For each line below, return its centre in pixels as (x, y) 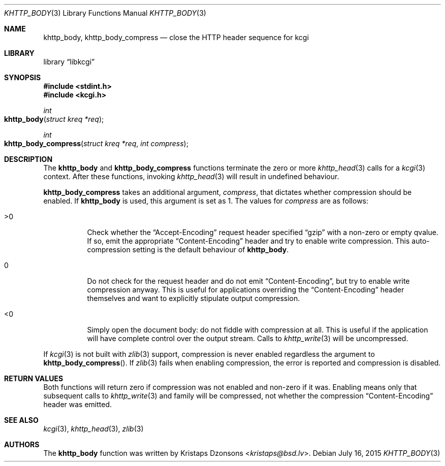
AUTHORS (22, 444)
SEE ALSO (21, 420)
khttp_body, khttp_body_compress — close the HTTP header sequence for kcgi (176, 37)
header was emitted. (78, 404)
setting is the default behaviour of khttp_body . (211, 249)
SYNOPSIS (23, 77)
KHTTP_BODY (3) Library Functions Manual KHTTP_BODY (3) (105, 13)
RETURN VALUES (34, 378)
